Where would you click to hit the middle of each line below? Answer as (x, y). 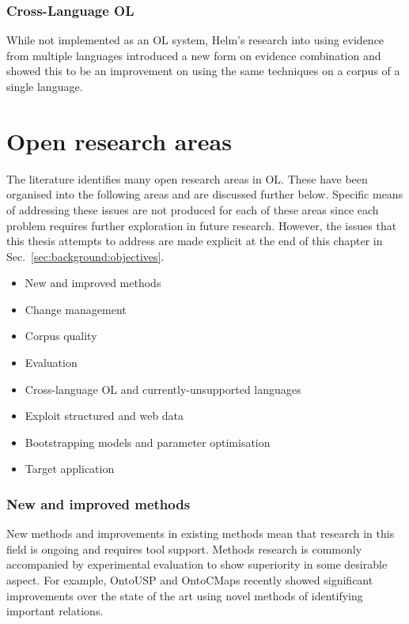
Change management (76, 309)
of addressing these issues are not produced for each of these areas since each (193, 209)
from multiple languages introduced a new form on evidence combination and (194, 55)
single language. (45, 86)
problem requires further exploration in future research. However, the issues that (202, 225)
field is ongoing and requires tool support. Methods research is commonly (184, 548)
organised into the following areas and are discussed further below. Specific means (205, 194)
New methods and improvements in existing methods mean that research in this (201, 533)
